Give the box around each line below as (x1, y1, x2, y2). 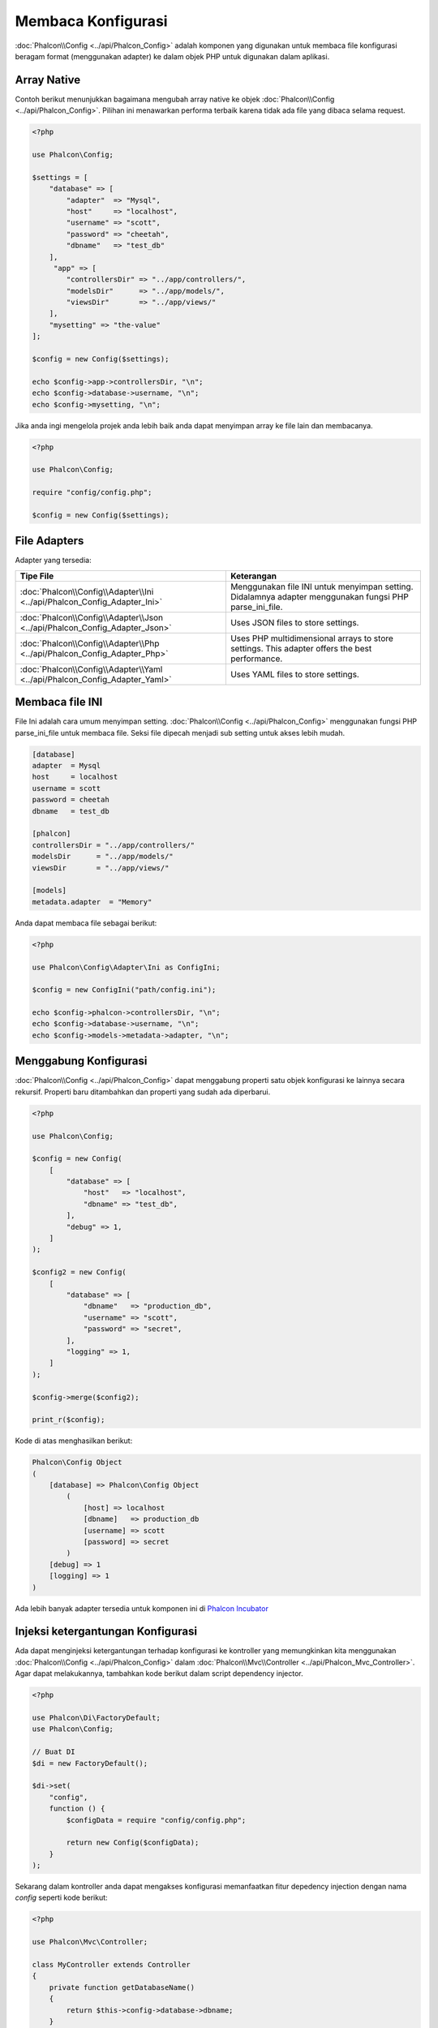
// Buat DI (32, 1747, 75, 1756)
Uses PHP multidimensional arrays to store (230, 633, 393, 644)
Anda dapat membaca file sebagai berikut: (15, 917, 157, 928)
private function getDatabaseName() (49, 1983, 195, 1991)
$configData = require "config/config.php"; (66, 1815, 247, 1824)
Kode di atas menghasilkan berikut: (15, 1436, 133, 1446)
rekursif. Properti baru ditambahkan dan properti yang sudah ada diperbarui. (15, 1087, 271, 1097)
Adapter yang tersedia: (15, 556, 92, 565)
